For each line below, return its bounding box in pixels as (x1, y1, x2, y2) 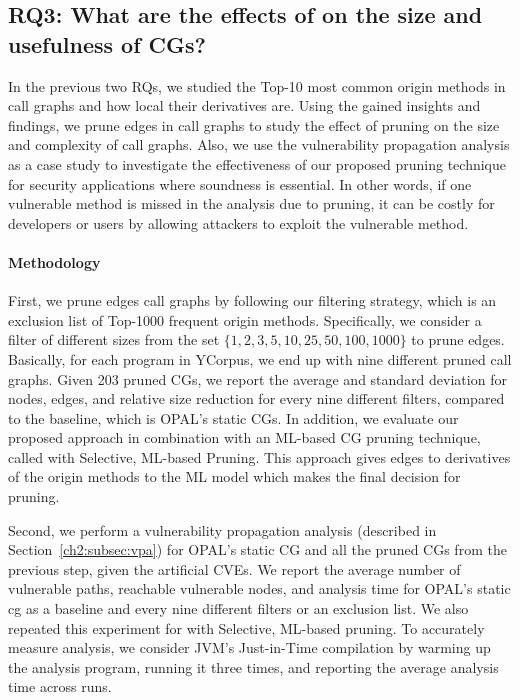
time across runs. (8, 676, 112, 697)
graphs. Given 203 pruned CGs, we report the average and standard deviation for (8, 368, 507, 389)
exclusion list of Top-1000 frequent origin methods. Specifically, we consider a (8, 309, 482, 330)
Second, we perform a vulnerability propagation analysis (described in (8, 519, 437, 540)
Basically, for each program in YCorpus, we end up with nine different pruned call (8, 348, 512, 369)
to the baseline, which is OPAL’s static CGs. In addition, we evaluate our (8, 407, 459, 428)
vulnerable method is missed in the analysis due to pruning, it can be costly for (8, 193, 495, 214)
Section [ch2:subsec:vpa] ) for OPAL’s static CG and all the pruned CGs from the (8, 539, 507, 560)
